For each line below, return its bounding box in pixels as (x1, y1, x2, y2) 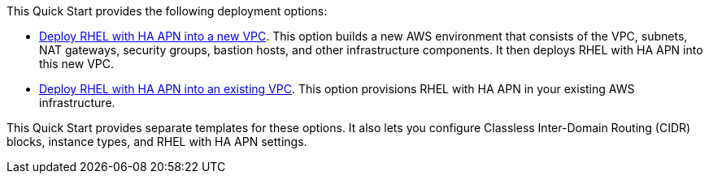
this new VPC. (39, 57, 115, 71)
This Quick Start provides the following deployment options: (7, 4, 328, 18)
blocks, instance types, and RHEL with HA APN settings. (7, 135, 307, 148)
